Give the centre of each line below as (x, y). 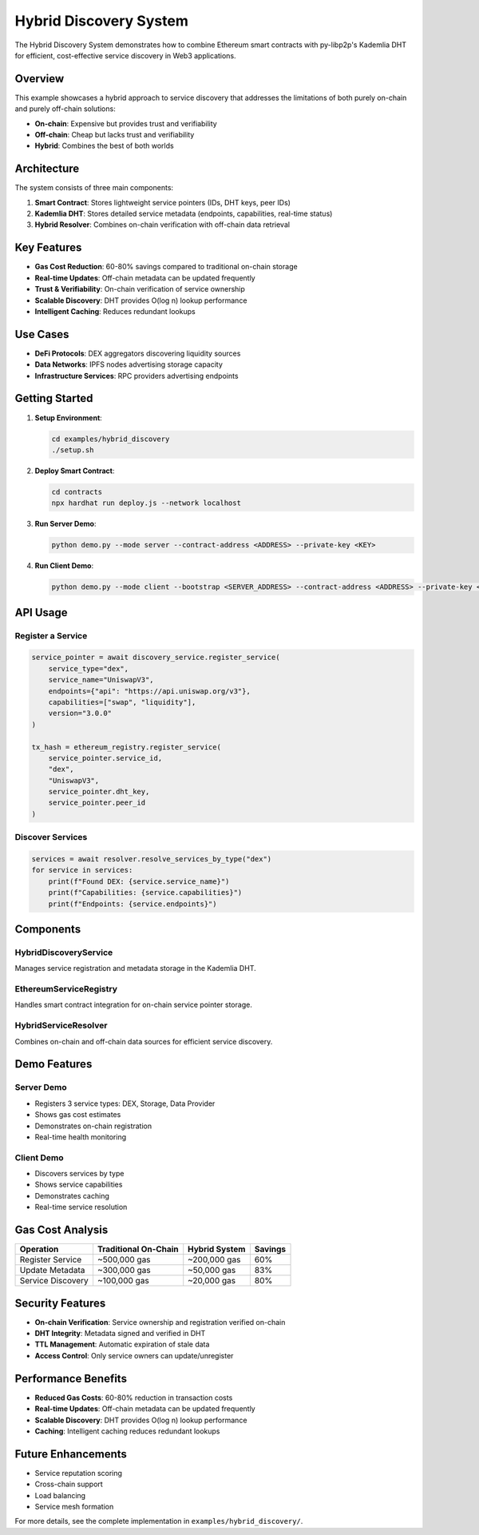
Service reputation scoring (79, 1473)
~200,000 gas (214, 1260)
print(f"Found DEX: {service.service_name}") (139, 881)
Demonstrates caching (72, 1195)
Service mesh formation (74, 1506)
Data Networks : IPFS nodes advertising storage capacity (129, 364)
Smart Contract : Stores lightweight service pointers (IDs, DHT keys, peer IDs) (163, 202)
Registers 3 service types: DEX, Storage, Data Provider (125, 1104)
